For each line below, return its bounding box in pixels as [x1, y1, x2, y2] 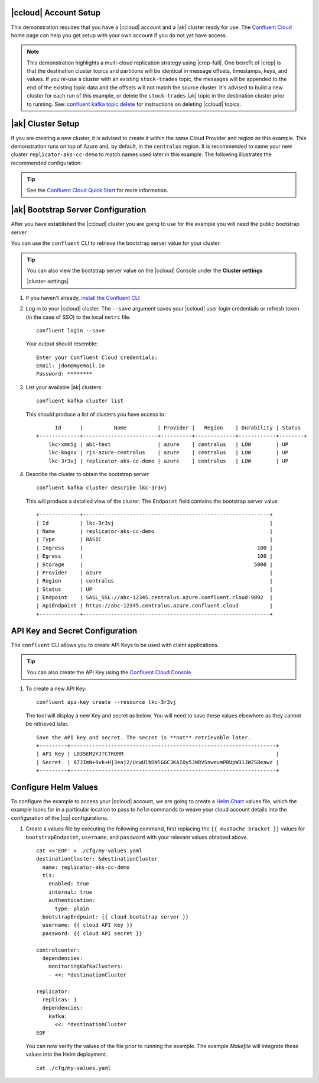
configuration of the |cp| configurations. [11, 814, 109, 822]
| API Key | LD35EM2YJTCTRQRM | [36, 751, 279, 757]
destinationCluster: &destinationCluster [36, 855, 158, 862]
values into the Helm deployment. [25, 1050, 108, 1058]
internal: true [48, 888, 93, 896]
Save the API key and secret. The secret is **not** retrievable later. [36, 734, 251, 741]
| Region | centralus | [36, 577, 273, 584]
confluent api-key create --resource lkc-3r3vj [36, 699, 177, 706]
